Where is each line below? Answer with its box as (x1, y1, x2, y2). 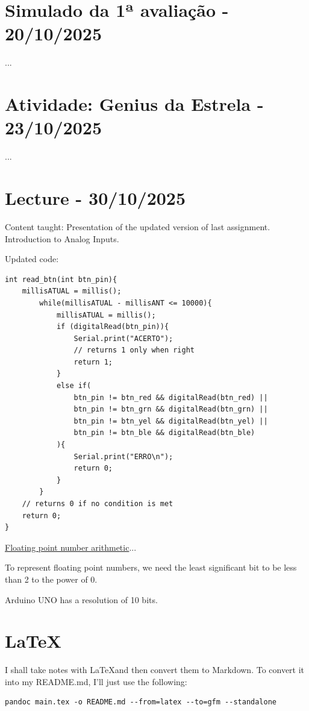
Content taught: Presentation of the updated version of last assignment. (5, 220, 270, 233)
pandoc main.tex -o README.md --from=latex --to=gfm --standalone (5, 698, 277, 707)
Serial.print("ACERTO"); (73, 334, 173, 343)
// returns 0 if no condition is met (22, 500, 173, 508)
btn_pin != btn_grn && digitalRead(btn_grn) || (73, 405, 268, 414)
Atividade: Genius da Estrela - (5, 92, 264, 116)
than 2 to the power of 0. (5, 572, 98, 585)
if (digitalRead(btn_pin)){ (56, 322, 169, 331)
